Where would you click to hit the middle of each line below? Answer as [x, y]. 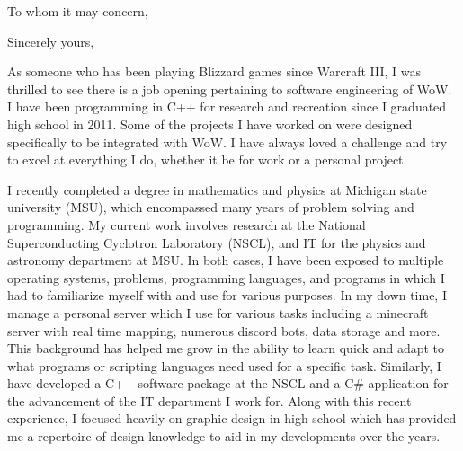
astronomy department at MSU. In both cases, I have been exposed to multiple [226, 260]
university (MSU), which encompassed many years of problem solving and [211, 207]
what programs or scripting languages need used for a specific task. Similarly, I [224, 365]
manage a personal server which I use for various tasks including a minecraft [218, 312]
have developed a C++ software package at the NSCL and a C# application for [228, 383]
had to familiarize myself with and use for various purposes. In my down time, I [227, 295]
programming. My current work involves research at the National [187, 224]
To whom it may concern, [78, 11]
